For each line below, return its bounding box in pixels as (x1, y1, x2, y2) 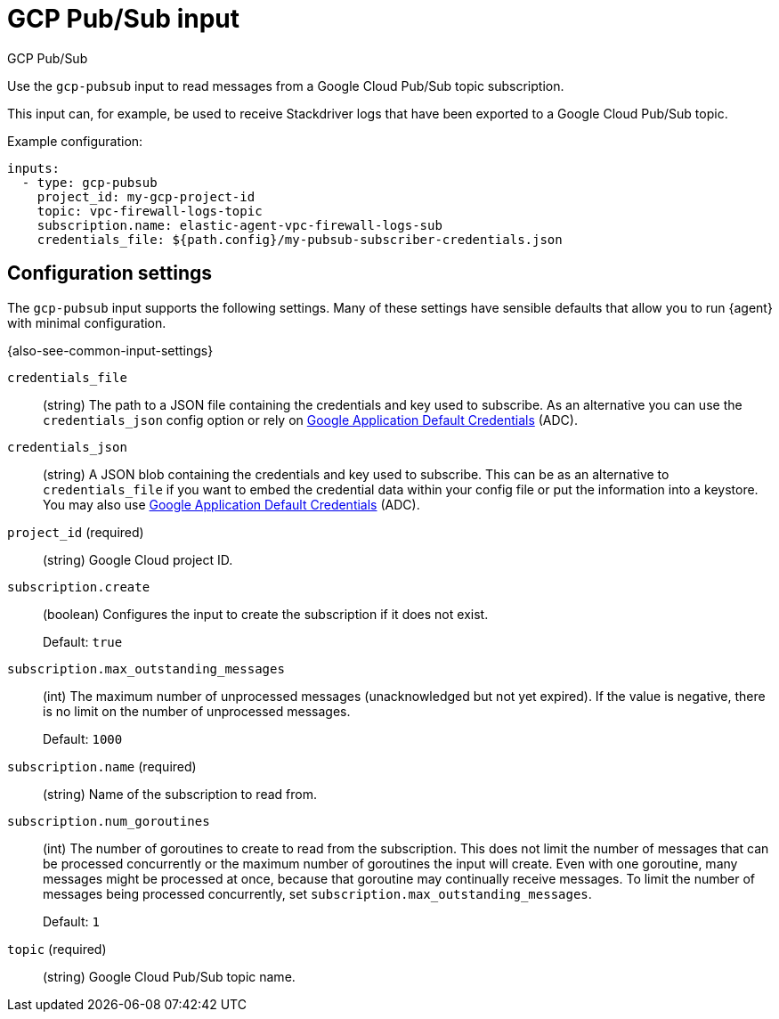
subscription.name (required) (7, 758, 197, 774)
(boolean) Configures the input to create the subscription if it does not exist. (43, 606, 489, 622)
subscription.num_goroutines (7, 813, 210, 828)
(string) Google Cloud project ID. (43, 551, 233, 567)
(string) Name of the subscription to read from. (43, 786, 317, 802)
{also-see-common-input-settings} (7, 342, 214, 358)
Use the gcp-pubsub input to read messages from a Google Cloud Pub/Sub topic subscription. (7, 77, 564, 94)
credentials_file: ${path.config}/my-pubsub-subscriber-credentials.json (37, 232, 563, 247)
